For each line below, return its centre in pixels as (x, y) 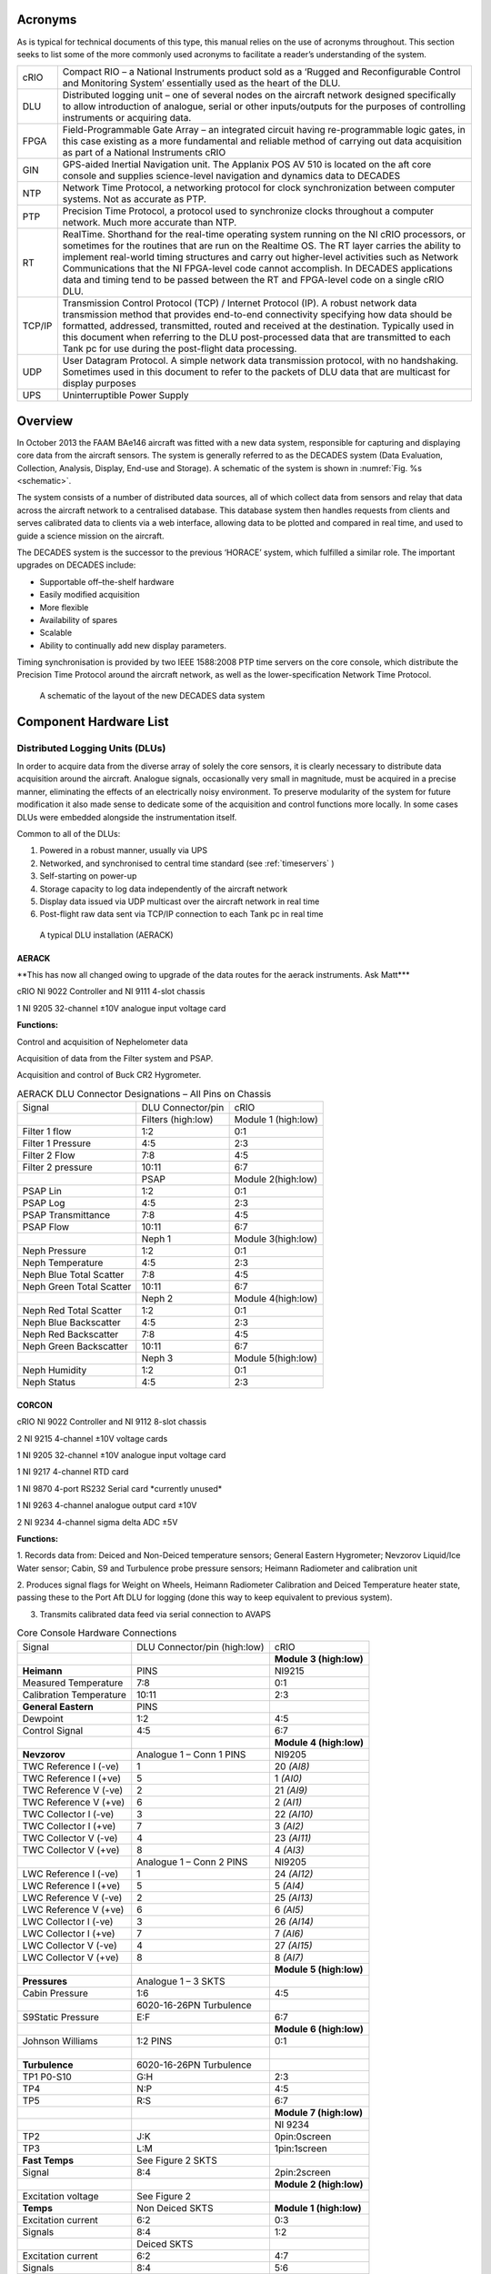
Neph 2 (157, 1299)
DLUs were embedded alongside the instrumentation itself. (127, 817)
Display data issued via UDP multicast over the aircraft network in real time (180, 901)
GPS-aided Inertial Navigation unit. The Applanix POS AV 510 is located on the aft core (247, 165)
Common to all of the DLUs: (69, 833)
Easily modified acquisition (90, 595)
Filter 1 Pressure (56, 1143)
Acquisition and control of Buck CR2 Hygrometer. (109, 1075)
